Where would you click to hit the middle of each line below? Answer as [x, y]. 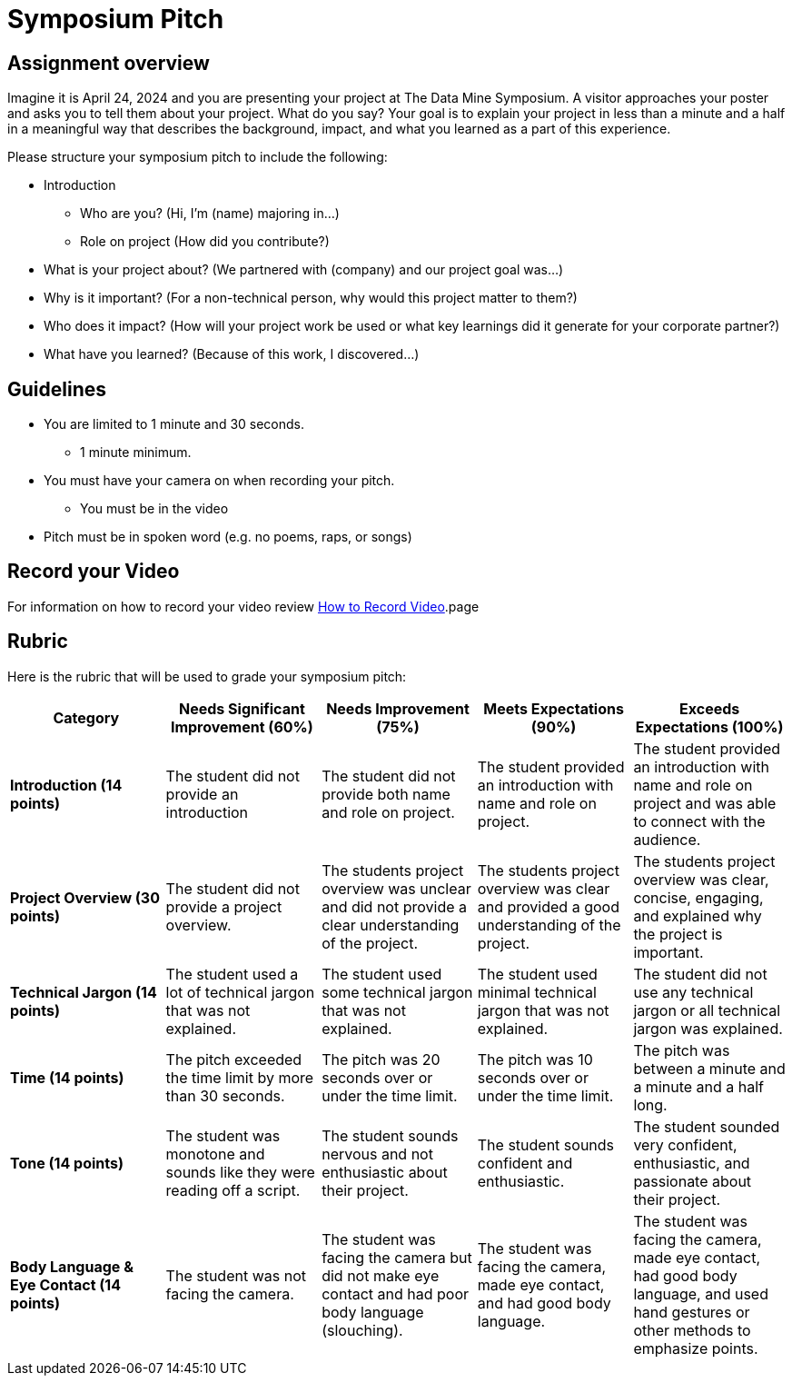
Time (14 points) [67, 1077]
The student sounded [707, 1126]
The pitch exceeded [234, 1059]
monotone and [215, 1154]
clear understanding [391, 925]
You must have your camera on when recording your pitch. [219, 481]
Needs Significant [242, 708]
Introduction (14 [66, 785]
